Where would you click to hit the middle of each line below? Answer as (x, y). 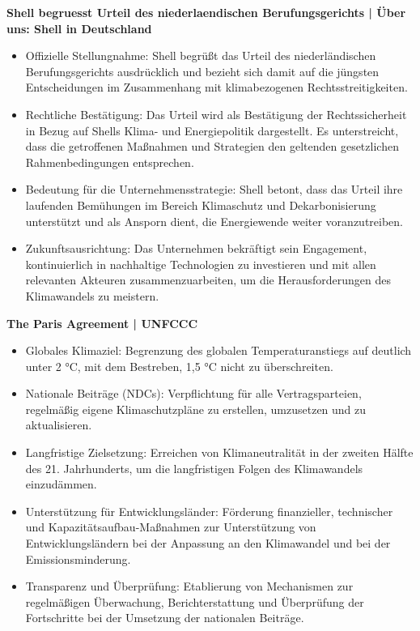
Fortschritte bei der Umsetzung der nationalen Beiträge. (165, 618)
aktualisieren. (59, 425)
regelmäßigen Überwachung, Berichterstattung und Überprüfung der (195, 601)
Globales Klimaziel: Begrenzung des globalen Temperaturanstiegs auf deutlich (218, 350)
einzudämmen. (61, 484)
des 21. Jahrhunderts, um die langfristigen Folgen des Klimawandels (194, 468)
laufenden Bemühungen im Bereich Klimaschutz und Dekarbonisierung (201, 205)
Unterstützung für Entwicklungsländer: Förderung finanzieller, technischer (209, 511)
